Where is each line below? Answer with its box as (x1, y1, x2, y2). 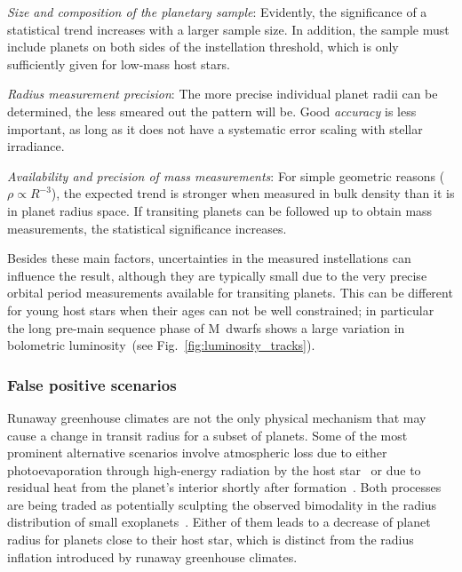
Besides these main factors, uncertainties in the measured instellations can (7, 249, 411, 267)
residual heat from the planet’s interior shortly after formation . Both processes (7, 478, 442, 497)
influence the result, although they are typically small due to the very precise (7, 266, 427, 284)
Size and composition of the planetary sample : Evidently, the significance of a (7, 3, 427, 20)
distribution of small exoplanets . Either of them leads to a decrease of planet (7, 512, 431, 531)
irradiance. (7, 137, 65, 155)
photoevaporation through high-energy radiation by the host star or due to (7, 460, 421, 479)
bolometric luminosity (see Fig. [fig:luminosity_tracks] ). (7, 336, 315, 354)
